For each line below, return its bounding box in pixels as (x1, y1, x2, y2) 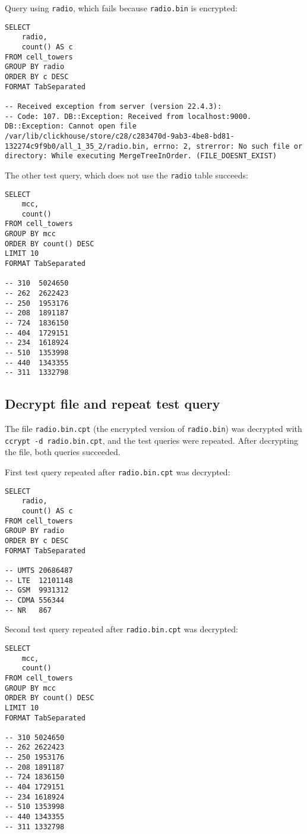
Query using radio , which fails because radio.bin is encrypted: (5, 2, 238, 14)
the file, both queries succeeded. (5, 446, 121, 458)
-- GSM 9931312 (5, 586, 69, 595)
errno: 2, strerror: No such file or (153, 142, 303, 151)
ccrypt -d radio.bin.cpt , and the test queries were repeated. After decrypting (5, 434, 298, 446)
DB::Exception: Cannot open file (5, 122, 137, 131)
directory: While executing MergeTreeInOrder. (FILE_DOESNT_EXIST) (5, 152, 277, 161)
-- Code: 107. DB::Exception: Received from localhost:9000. (5, 112, 252, 121)
